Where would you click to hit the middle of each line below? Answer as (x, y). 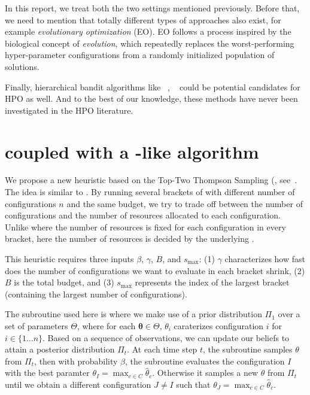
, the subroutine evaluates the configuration (205, 361)
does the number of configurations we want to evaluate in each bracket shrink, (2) (155, 270)
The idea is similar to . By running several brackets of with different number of (150, 192)
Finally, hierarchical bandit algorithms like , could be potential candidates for (153, 86)
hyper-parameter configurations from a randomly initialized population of (140, 55)
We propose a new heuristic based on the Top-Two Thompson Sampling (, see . (151, 180)
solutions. (22, 66)
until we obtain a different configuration (78, 384)
